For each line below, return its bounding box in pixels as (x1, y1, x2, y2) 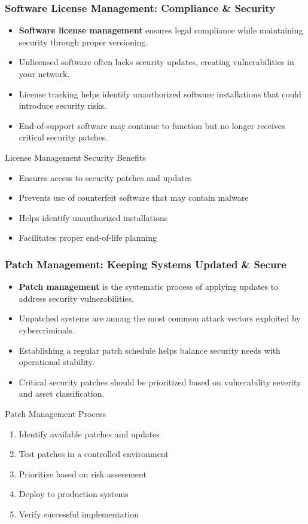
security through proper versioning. (19, 35, 148, 48)
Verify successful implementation (19, 507, 139, 520)
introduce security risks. (19, 99, 106, 112)
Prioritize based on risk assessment (19, 467, 147, 480)
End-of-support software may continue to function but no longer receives (19, 119, 285, 131)
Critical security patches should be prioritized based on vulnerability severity (19, 375, 301, 388)
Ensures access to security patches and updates (19, 171, 192, 183)
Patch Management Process (5, 407, 106, 419)
